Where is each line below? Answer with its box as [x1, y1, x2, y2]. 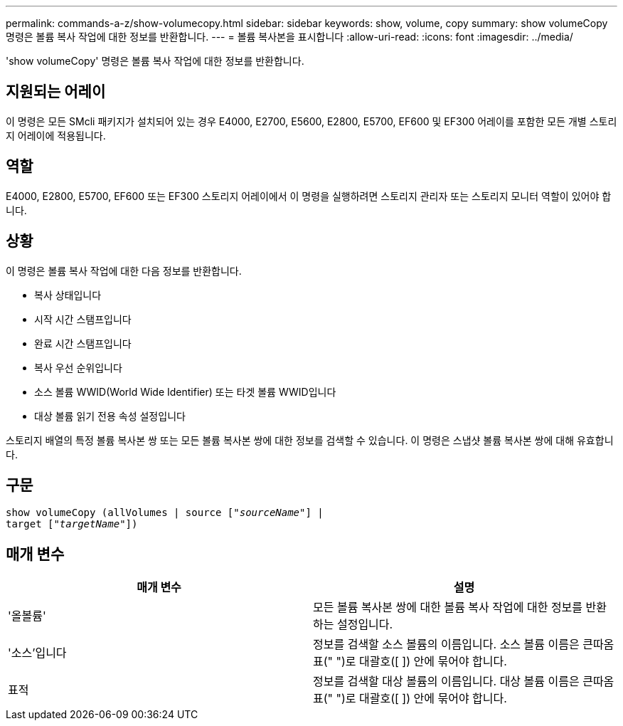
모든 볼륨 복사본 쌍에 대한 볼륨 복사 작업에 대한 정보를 [313, 600, 583, 615]
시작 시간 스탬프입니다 [34, 312, 132, 325]
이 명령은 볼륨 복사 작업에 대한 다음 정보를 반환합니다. [6, 264, 242, 277]
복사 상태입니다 [34, 288, 102, 301]
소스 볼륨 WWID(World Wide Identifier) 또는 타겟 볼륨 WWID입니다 [34, 385, 336, 398]
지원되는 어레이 [6, 83, 106, 101]
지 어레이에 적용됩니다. [6, 129, 106, 142]
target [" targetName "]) [6, 518, 138, 530]
